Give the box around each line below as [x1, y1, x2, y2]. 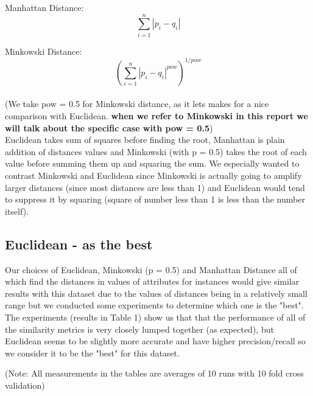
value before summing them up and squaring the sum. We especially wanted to [5, 157, 300, 170]
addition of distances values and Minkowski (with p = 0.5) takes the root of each [5, 145, 307, 158]
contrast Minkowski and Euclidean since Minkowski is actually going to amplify [5, 168, 302, 181]
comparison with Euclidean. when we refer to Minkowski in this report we [5, 109, 308, 122]
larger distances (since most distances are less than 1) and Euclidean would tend [5, 181, 305, 193]
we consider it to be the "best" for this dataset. [5, 346, 180, 359]
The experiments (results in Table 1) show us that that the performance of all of [5, 310, 306, 323]
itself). [5, 204, 29, 217]
